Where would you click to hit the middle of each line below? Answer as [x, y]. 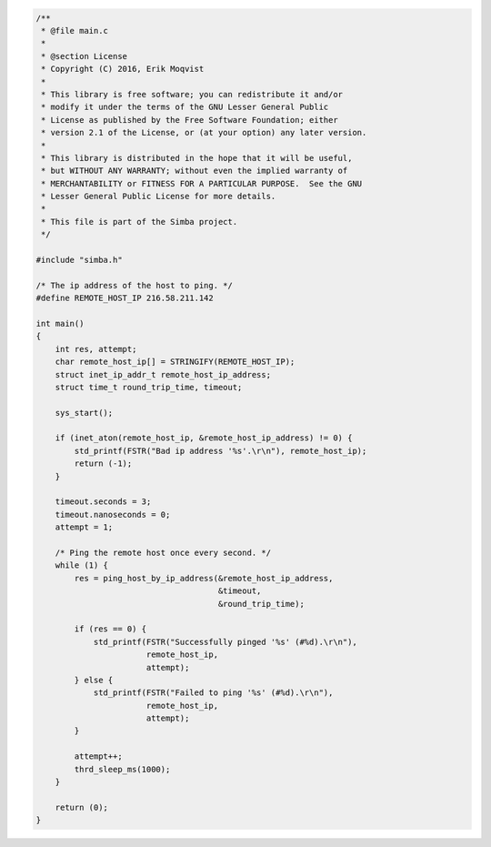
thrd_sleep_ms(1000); [122, 769]
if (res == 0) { [110, 629]
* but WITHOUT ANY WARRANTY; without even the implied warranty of [195, 171]
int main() [60, 323]
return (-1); [103, 464]
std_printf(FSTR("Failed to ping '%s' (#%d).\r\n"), [213, 693]
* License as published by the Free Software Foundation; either [190, 120]
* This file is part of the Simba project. [140, 222]
